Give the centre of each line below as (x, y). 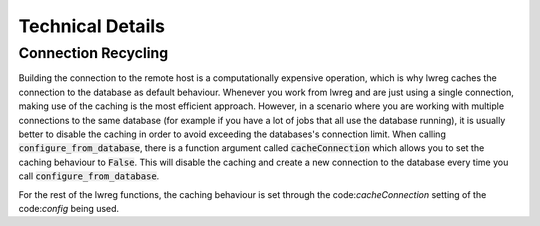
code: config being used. (69, 208)
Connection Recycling (93, 53)
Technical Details (91, 26)
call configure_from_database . (89, 176)
